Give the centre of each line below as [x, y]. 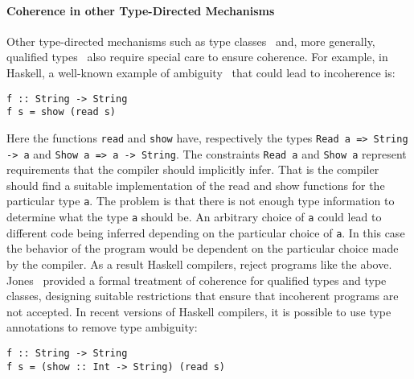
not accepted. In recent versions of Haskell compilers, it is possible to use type [199, 311]
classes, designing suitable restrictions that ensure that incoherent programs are [203, 296]
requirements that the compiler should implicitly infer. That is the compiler [193, 169]
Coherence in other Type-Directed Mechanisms [141, 10]
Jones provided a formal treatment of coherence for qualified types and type [197, 280]
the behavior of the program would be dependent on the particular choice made [203, 248]
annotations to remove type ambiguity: [102, 327]
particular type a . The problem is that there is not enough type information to [201, 201]
